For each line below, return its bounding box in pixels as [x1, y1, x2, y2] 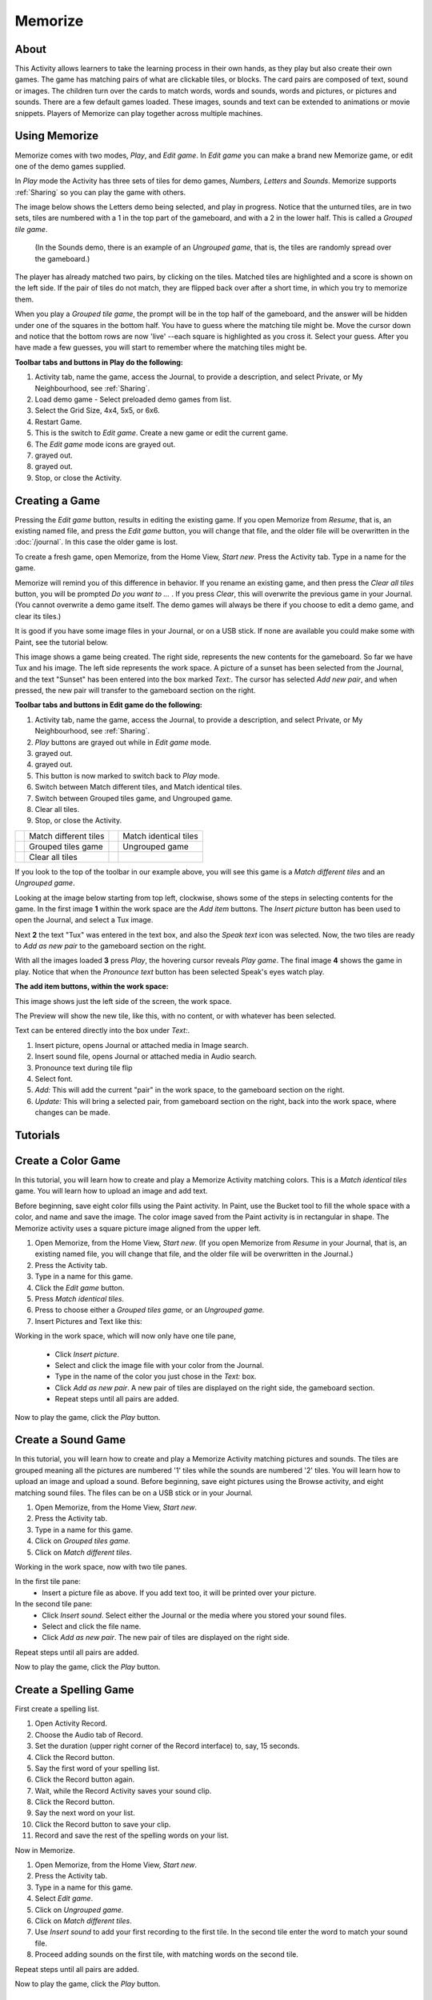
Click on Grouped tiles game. [34, 1536, 131, 1546]
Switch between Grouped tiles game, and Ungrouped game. [34, 793, 233, 803]
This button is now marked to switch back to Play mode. [34, 770, 220, 780]
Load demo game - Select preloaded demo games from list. [34, 394, 232, 404]
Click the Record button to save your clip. [34, 1819, 171, 1829]
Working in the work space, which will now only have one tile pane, [14, 1331, 236, 1341]
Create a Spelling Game [14, 1682, 135, 1696]
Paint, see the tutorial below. [14, 637, 109, 647]
